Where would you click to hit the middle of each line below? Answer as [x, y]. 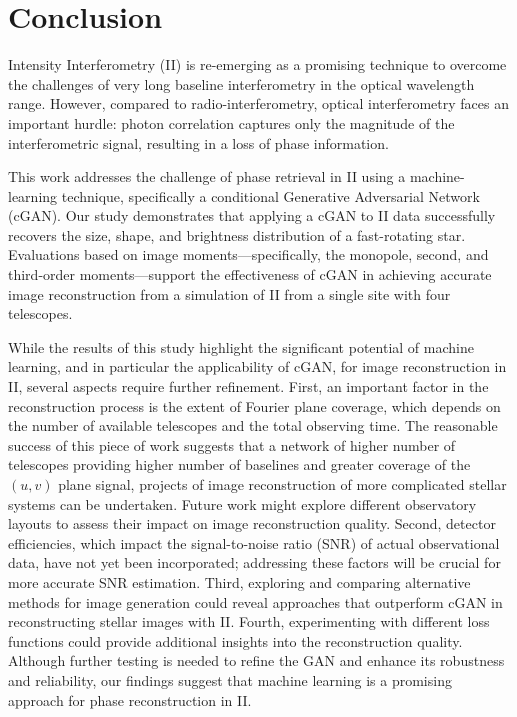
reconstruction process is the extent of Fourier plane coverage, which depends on [254, 405]
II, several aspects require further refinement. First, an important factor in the [248, 386]
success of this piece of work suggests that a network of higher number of [232, 444]
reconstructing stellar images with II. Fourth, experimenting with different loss [249, 621]
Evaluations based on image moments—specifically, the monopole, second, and [248, 254]
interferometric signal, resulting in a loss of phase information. [198, 142]
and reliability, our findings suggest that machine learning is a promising [230, 679]
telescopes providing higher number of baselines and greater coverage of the [239, 464]
